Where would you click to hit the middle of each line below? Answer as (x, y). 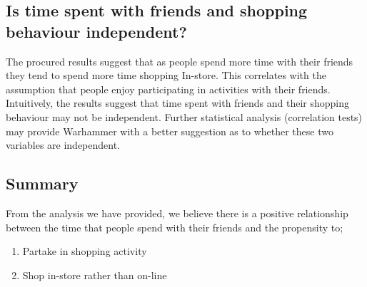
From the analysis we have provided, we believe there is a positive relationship (177, 213)
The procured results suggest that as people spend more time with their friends (180, 61)
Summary (42, 183)
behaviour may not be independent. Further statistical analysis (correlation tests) (184, 116)
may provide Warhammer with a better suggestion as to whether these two (170, 131)
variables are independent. (63, 145)
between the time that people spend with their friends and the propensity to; (175, 227)
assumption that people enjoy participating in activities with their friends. (168, 89)
